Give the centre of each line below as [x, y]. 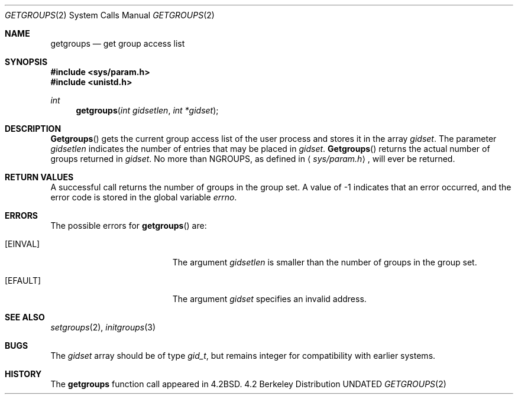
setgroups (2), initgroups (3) [103, 327]
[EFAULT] [23, 280]
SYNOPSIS [26, 62]
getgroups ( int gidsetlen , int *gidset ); [147, 110]
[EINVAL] [22, 244]
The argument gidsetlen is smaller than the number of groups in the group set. [325, 262]
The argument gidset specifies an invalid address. [269, 299]
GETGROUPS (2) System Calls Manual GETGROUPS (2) [110, 15]
